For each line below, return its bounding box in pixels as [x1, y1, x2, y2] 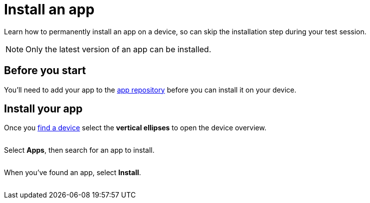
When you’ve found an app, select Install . [4, 168, 141, 177]
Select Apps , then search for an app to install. [4, 146, 155, 155]
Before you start [4, 64, 86, 77]
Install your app [4, 102, 83, 115]
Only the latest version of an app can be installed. [25, 44, 211, 54]
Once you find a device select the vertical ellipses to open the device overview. [4, 123, 267, 132]
